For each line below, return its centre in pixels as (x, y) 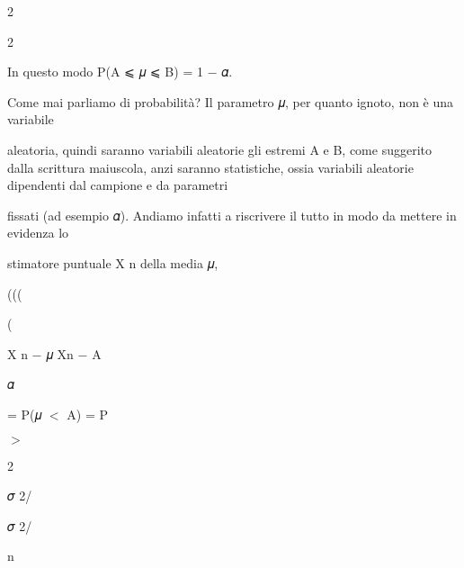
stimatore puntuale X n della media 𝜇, (113, 262)
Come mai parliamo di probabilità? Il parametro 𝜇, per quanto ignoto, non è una (231, 101)
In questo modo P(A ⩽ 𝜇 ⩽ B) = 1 (105, 72)
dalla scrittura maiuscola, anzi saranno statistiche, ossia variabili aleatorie (210, 167)
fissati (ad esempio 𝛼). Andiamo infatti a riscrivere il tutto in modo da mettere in (232, 215)
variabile (31, 119)
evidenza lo (38, 233)
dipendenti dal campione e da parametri (118, 185)
